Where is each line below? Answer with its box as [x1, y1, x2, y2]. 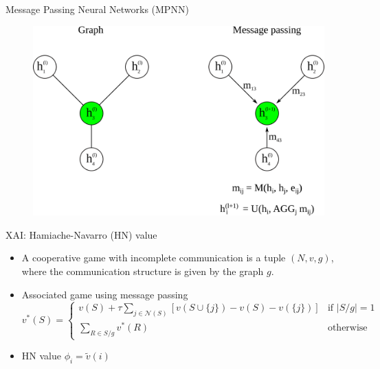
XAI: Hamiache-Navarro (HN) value [5, 227, 157, 241]
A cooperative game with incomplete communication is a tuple [21, 250, 286, 265]
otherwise [327, 323, 368, 333]
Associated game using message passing [21, 287, 188, 301]
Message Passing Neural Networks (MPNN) [5, 2, 189, 16]
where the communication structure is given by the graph [21, 263, 264, 278]
